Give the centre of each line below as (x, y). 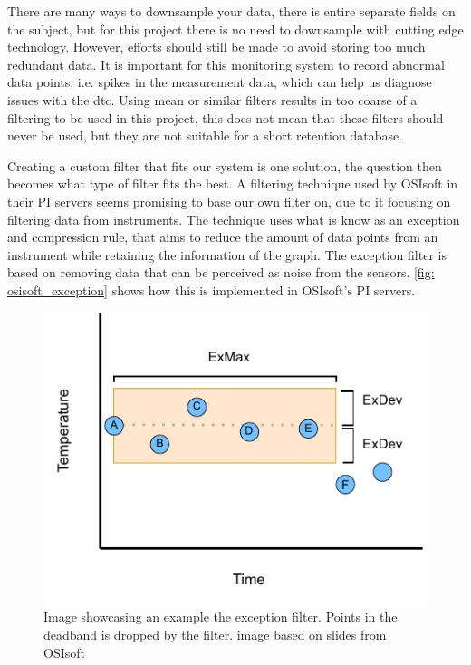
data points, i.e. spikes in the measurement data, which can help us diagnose (220, 82)
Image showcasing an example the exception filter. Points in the (221, 617)
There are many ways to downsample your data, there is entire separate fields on (231, 11)
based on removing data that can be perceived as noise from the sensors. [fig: (221, 272)
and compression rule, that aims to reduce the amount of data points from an (223, 237)
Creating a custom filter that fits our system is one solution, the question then (225, 165)
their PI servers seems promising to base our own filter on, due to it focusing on (229, 201)
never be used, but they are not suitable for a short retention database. (205, 135)
